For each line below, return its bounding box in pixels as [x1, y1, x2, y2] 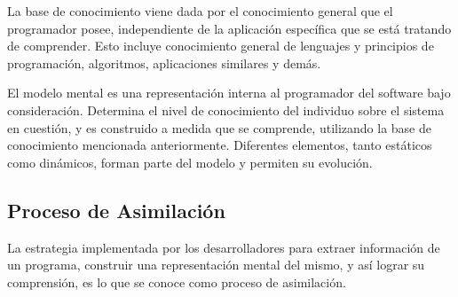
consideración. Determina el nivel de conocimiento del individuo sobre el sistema [7, 100, 445, 119]
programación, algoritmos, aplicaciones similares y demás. [7, 53, 321, 72]
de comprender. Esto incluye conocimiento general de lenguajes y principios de [7, 36, 434, 55]
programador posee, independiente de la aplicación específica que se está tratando [7, 19, 452, 37]
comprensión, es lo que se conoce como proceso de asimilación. [7, 272, 346, 291]
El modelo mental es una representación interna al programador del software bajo [7, 83, 451, 102]
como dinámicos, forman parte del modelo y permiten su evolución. [7, 152, 373, 171]
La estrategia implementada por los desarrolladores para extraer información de [7, 238, 440, 256]
